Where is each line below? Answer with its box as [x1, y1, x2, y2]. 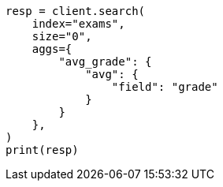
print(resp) [6, 144, 79, 156]
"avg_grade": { [58, 55, 152, 68]
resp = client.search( [6, 5, 146, 17]
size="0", [32, 30, 92, 43]
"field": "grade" [111, 80, 218, 93]
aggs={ [32, 43, 72, 55]
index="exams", [32, 17, 125, 30]
